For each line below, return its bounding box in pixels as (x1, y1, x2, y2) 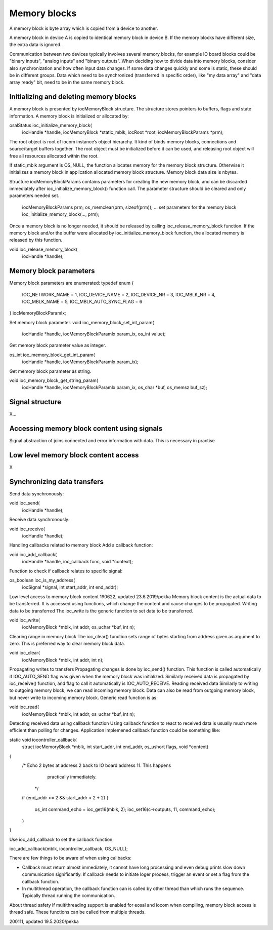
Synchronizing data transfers (9, 477, 104, 486)
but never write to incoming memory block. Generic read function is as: (9, 694, 158, 701)
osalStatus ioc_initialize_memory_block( (9, 122, 92, 128)
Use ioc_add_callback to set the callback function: (9, 836, 114, 842)
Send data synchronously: (9, 491, 64, 497)
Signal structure (9, 398, 62, 406)
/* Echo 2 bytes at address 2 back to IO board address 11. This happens (22, 762, 171, 768)
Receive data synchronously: (9, 517, 70, 523)
